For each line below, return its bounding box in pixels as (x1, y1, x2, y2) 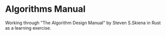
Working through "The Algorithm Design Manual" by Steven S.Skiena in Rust (5, 20, 161, 26)
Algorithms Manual (5, 3, 86, 15)
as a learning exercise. (5, 25, 51, 31)
